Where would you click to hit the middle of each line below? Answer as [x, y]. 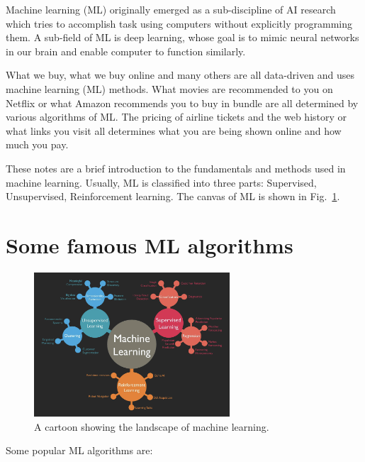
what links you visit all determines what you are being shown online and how [174, 130]
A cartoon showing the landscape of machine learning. [152, 426]
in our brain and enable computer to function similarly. [126, 51]
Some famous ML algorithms [150, 244]
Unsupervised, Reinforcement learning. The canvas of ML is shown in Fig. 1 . [173, 196]
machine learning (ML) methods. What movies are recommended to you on [169, 88]
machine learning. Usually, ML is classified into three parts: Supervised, [161, 182]
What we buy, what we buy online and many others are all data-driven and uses [180, 75]
